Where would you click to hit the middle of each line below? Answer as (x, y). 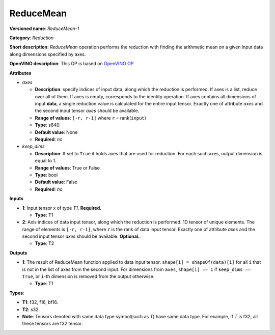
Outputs (18, 253)
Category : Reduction (31, 38)
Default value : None (56, 132)
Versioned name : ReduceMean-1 (44, 29)
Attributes (20, 73)
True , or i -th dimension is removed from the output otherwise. (88, 276)
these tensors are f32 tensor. (53, 324)
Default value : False (56, 182)
